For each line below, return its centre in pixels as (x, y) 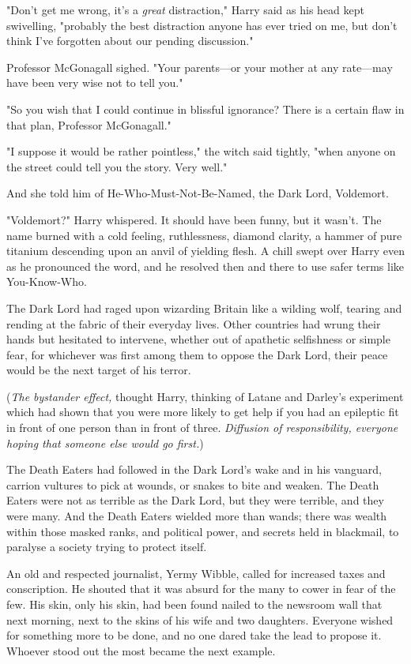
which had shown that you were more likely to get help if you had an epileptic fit (203, 412)
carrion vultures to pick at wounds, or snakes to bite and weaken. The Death (193, 484)
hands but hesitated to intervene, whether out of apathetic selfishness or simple (198, 339)
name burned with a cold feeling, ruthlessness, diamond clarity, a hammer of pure (204, 235)
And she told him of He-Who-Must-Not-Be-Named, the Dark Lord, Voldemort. (198, 193)
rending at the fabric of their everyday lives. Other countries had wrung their (194, 323)
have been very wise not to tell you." (95, 83)
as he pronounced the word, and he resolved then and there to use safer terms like (205, 266)
